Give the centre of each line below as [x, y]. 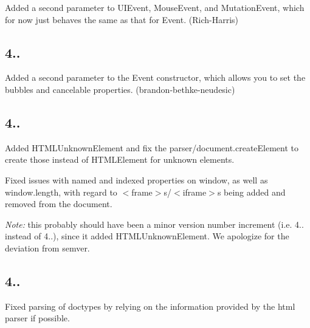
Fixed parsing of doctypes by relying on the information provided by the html [150, 306]
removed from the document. [59, 204]
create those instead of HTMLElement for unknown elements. [120, 159]
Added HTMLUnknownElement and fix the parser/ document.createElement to [152, 147]
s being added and [251, 192]
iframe [195, 192]
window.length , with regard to [61, 192]
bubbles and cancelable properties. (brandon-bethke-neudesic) [120, 89]
